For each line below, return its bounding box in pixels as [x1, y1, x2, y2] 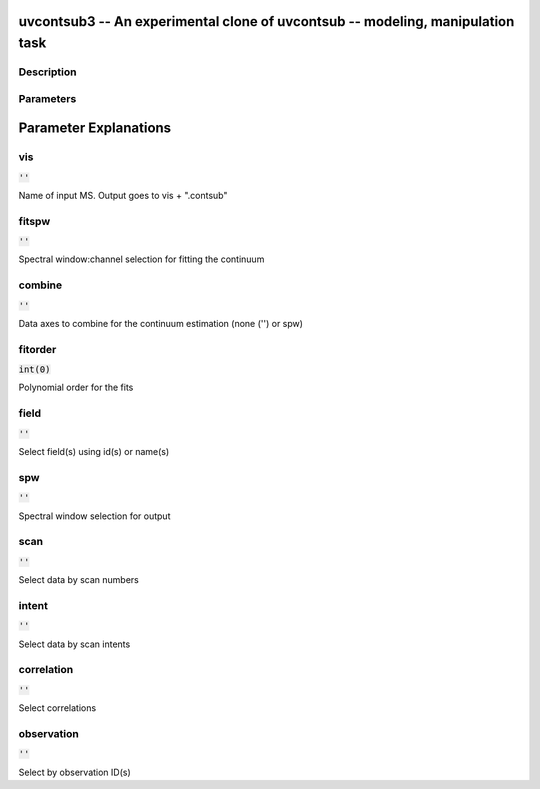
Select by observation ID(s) [18, 766, 132, 778]
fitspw [18, 214, 51, 228]
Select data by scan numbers [18, 574, 140, 586]
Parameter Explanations [18, 120, 172, 137]
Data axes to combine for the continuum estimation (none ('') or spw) [18, 317, 304, 329]
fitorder [18, 342, 57, 356]
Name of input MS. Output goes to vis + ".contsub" [18, 189, 228, 201]
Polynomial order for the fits [18, 381, 134, 394]
